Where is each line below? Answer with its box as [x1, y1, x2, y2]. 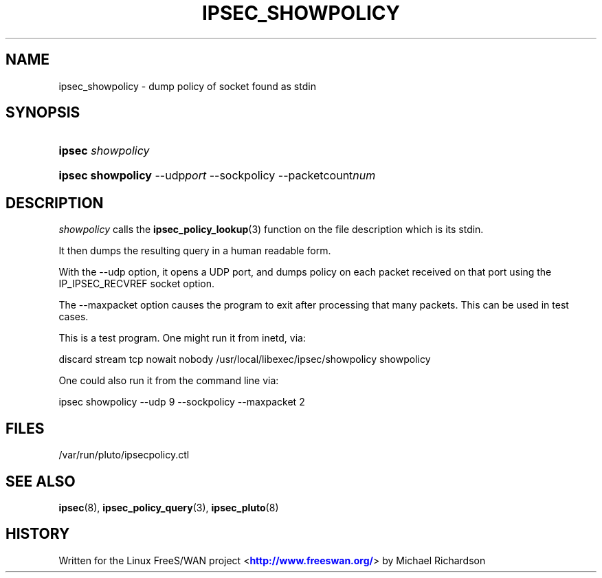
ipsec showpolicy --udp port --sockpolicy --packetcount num [58, 168, 376, 183]
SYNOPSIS [5, 104, 80, 122]
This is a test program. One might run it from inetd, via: [58, 332, 306, 344]
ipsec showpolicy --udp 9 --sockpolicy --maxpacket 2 [58, 396, 305, 408]
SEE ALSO [5, 472, 76, 490]
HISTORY [5, 525, 70, 543]
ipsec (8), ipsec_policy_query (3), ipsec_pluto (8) [58, 501, 279, 513]
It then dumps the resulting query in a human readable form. [58, 245, 331, 257]
